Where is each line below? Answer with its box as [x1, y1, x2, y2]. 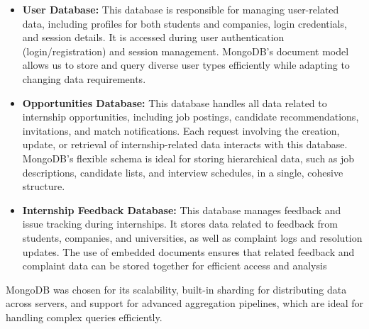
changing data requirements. [22, 71, 146, 86]
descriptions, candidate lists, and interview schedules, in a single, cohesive [22, 164, 343, 179]
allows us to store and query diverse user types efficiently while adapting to [22, 57, 350, 72]
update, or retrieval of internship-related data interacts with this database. [22, 137, 348, 152]
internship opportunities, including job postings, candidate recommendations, [22, 109, 359, 124]
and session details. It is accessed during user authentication [22, 30, 285, 45]
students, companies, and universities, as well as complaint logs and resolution [22, 230, 363, 245]
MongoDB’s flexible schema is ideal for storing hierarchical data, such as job [22, 150, 355, 165]
